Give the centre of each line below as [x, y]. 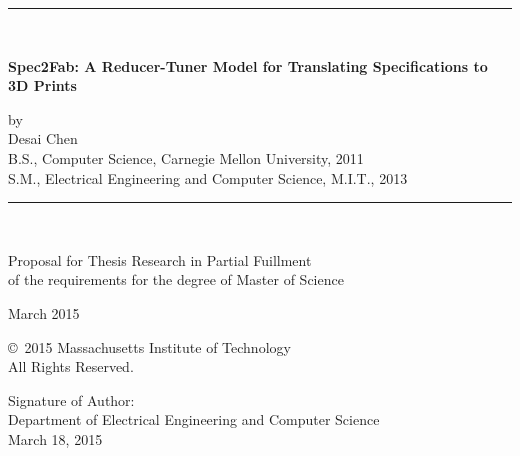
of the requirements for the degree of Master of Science [176, 279]
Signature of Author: [71, 399]
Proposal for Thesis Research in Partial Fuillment [160, 259]
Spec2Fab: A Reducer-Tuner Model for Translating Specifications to [248, 65]
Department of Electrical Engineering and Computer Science [194, 419]
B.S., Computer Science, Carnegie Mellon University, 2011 [186, 157]
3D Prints [42, 85]
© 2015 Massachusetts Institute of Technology [149, 346]
